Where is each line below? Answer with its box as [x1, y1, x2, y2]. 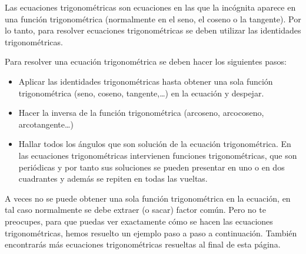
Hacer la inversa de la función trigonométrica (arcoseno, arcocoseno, [18, 106, 264, 119]
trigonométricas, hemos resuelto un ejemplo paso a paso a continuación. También [5, 226, 297, 239]
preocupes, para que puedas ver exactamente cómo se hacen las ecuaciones [5, 215, 273, 227]
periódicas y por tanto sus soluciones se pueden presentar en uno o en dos [18, 161, 285, 173]
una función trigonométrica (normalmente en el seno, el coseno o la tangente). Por [5, 12, 301, 25]
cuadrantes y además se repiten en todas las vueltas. [18, 172, 208, 185]
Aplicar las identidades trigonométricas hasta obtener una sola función [18, 75, 273, 87]
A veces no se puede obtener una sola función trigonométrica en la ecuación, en [5, 192, 291, 204]
